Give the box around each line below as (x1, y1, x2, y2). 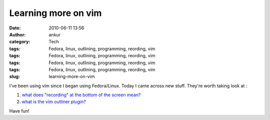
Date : (9, 25, 21, 31)
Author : (9, 31, 26, 37)
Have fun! (9, 108, 29, 114)
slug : (9, 74, 20, 80)
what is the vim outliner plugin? (21, 99, 86, 105)
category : (9, 39, 30, 45)
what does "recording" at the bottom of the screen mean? (21, 92, 141, 98)
